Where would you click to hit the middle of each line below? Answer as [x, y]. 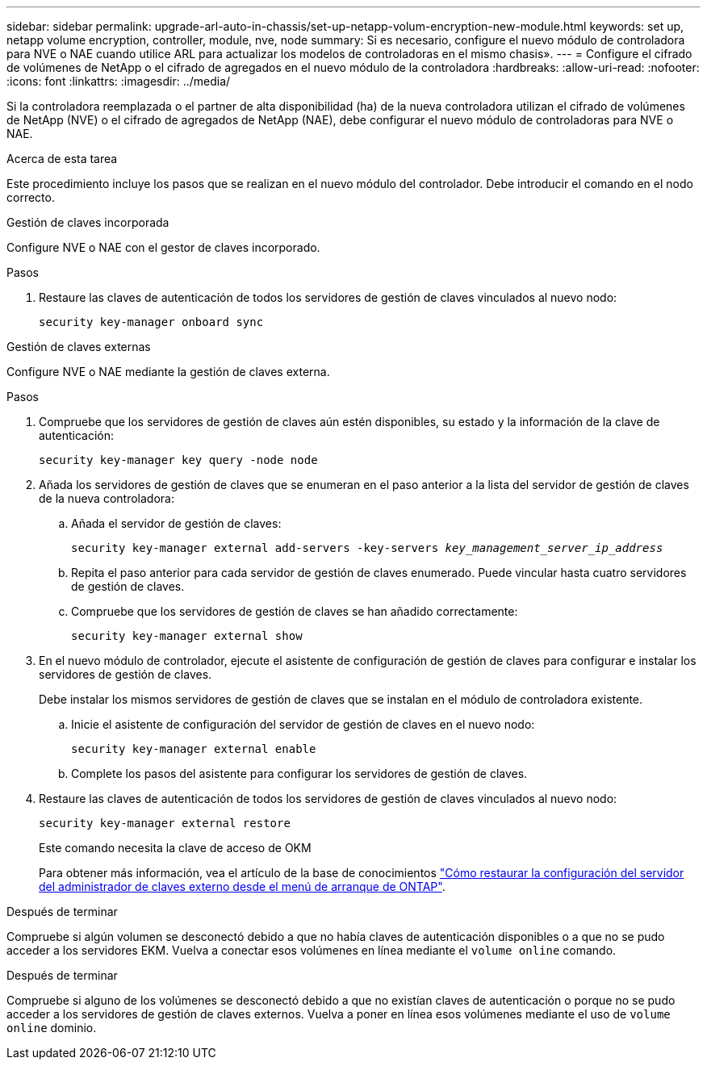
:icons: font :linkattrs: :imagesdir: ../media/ [119, 81]
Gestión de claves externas [79, 347]
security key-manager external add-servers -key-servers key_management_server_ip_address [367, 548]
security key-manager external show [187, 636]
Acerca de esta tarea [62, 159]
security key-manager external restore [165, 823]
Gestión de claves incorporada [88, 222]
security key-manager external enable [194, 749]
